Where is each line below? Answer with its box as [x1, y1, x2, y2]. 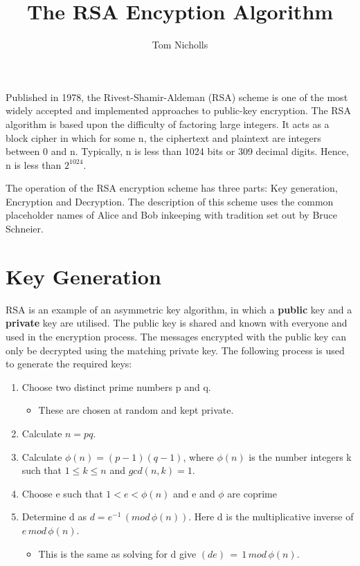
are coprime [227, 486, 277, 500]
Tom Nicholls [152, 37, 208, 52]
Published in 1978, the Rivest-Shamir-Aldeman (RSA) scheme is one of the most [6, 89, 348, 104]
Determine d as [21, 509, 87, 524]
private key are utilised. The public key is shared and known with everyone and [6, 316, 348, 330]
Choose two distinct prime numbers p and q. [21, 379, 211, 394]
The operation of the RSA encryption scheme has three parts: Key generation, [6, 181, 338, 195]
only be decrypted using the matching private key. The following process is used [6, 343, 345, 357]
